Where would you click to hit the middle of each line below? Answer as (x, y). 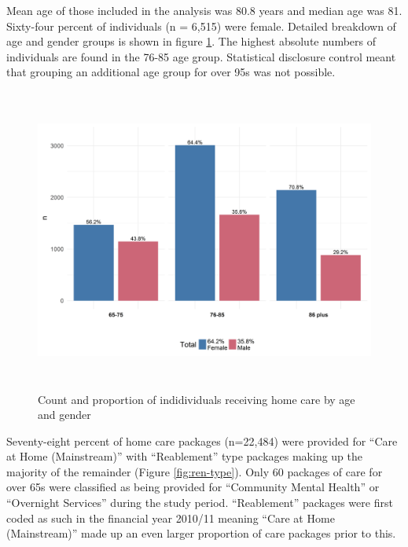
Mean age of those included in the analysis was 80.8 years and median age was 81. (204, 10)
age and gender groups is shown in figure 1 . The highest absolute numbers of (191, 41)
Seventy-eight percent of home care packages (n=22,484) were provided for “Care (202, 441)
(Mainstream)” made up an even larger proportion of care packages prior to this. (201, 533)
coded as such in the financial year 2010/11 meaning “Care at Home (171, 518)
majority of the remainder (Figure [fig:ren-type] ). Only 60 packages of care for (195, 471)
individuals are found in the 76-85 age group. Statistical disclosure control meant (201, 56)
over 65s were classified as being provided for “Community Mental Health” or (193, 487)
